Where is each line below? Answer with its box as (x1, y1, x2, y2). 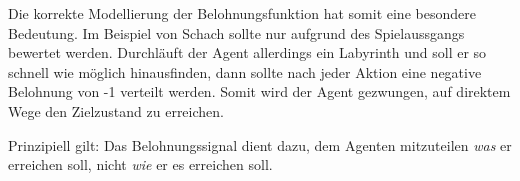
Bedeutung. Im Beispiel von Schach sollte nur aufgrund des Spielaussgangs (8, 22, 465, 43)
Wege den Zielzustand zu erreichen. (8, 100, 224, 121)
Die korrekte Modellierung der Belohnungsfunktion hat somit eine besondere (8, 3, 476, 23)
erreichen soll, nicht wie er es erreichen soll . (8, 154, 273, 175)
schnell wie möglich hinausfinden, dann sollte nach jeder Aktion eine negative (8, 61, 482, 82)
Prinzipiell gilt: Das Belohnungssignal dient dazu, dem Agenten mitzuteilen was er (8, 134, 512, 155)
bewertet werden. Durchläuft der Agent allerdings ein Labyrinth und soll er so (8, 42, 487, 63)
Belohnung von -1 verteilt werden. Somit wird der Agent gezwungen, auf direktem (8, 81, 511, 102)
